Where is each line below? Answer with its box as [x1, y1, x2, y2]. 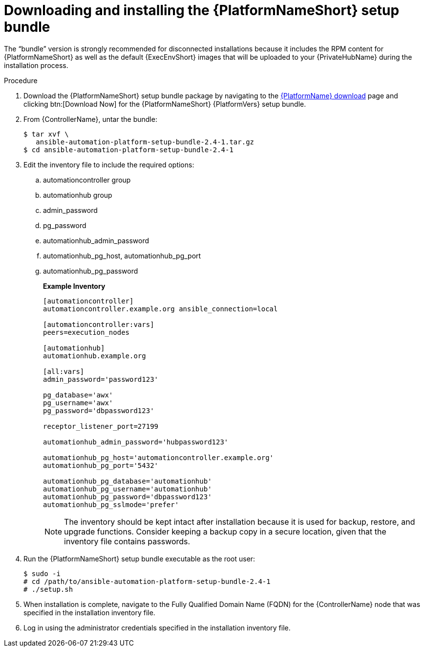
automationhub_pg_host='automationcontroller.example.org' [43, 453, 274, 462]
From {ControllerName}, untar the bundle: [23, 115, 157, 123]
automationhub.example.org [43, 351, 146, 360]
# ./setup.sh [23, 585, 73, 593]
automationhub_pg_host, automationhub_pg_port [43, 251, 201, 260]
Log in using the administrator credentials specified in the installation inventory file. [23, 623, 291, 632]
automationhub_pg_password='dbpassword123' [43, 492, 212, 501]
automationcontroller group [43, 175, 131, 184]
